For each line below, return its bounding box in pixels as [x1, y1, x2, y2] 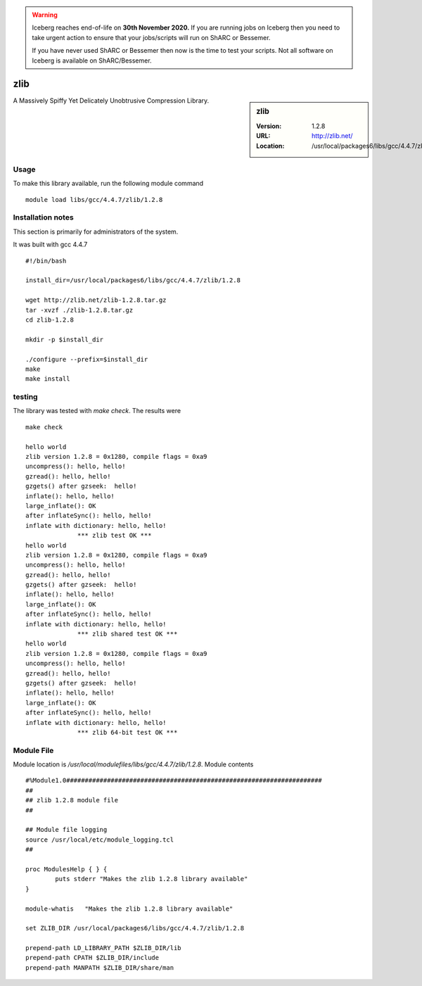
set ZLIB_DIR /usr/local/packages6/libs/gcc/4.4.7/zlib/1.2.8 [25, 924, 245, 933]
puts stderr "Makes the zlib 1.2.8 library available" [55, 875, 248, 883]
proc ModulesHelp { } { [25, 865, 108, 873]
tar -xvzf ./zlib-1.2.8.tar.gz [25, 306, 134, 314]
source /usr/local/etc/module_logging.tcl [25, 835, 174, 844]
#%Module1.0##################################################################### [25, 776, 323, 785]
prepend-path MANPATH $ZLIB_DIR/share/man [25, 963, 174, 971]
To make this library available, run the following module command [13, 179, 204, 188]
